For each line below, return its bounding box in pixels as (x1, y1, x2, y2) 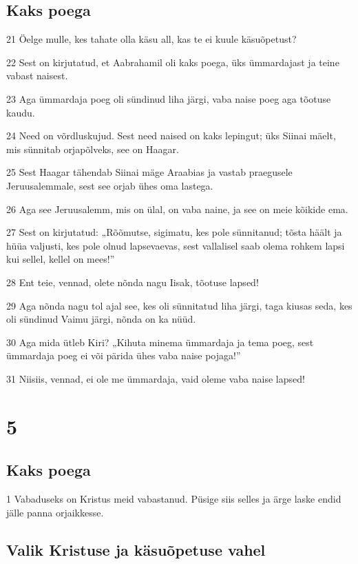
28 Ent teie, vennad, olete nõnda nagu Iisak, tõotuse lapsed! (6, 274, 259, 289)
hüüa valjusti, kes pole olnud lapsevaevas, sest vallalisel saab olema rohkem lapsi (6, 238, 345, 252)
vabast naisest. (6, 68, 68, 83)
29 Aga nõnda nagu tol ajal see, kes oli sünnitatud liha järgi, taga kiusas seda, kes (6, 298, 352, 312)
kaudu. (6, 105, 35, 119)
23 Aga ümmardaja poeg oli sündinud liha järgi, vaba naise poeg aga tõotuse (6, 91, 331, 105)
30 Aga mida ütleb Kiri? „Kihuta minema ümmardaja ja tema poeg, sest (6, 334, 314, 349)
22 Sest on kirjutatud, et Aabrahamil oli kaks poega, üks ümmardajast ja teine (6, 54, 339, 69)
